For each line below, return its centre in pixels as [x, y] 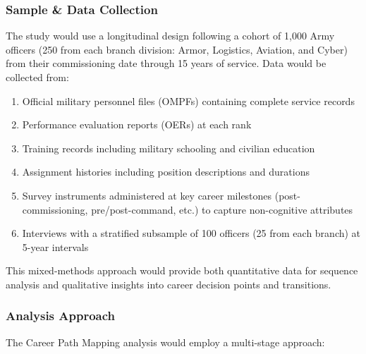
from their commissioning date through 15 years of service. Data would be [166, 63]
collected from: [37, 77]
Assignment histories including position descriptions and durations [166, 172]
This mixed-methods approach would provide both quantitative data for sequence [182, 270]
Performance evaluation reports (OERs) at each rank [137, 124]
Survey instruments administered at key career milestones [147, 195]
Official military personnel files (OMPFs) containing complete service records [188, 100]
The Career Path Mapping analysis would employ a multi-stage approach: [165, 342]
